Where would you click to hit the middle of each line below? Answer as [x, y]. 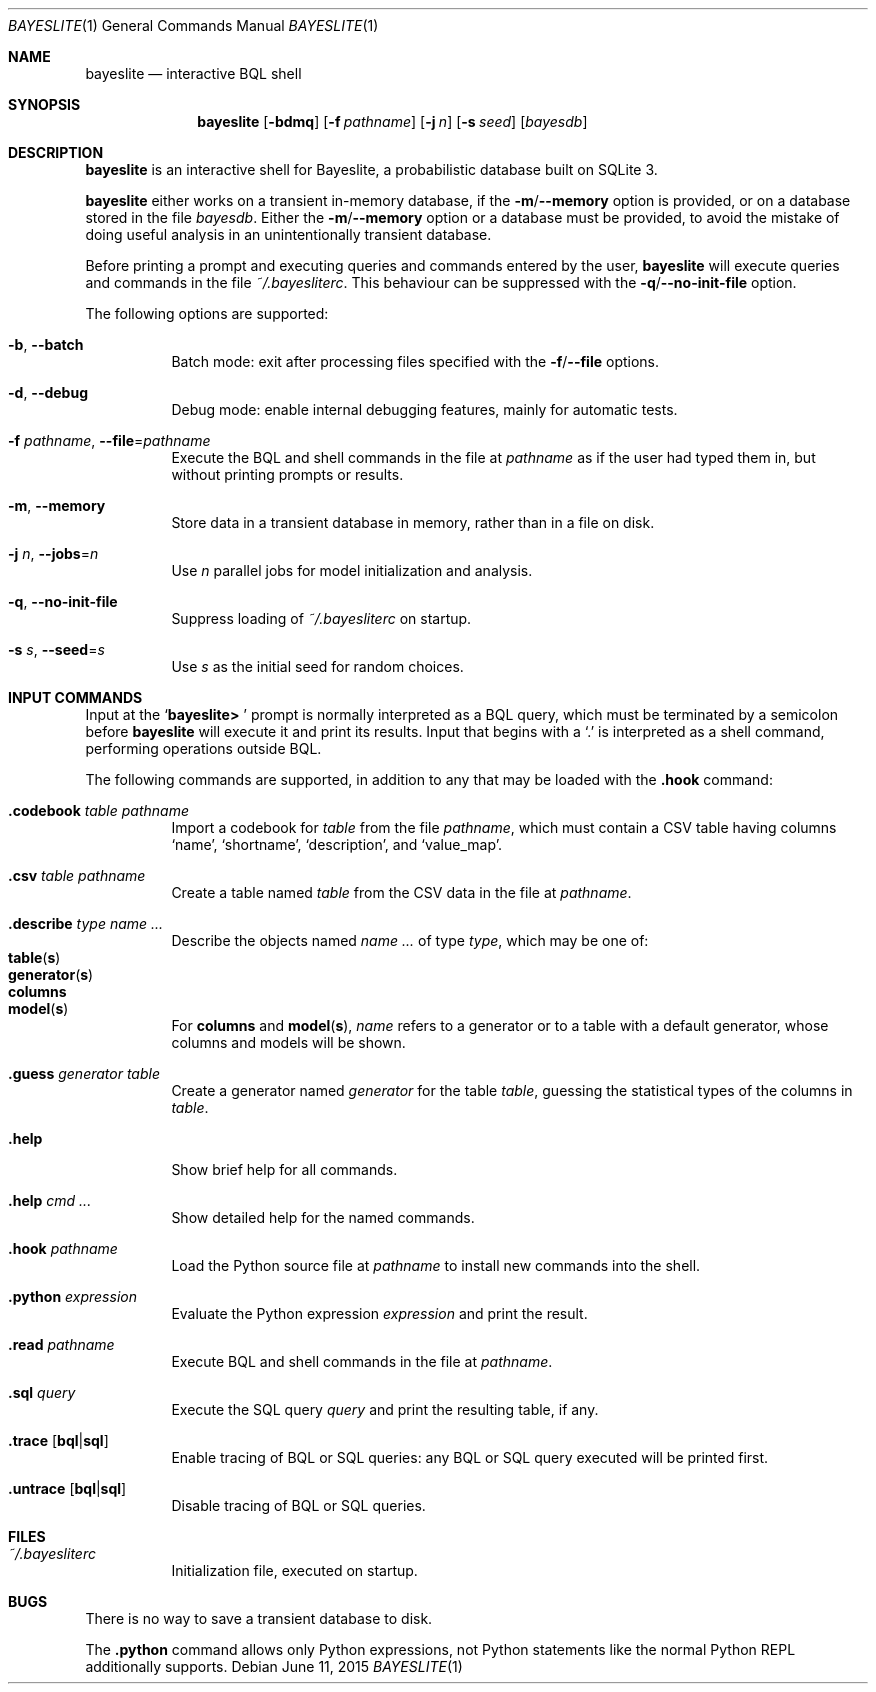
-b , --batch [46, 344]
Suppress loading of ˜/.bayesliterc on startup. [321, 618]
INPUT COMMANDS [75, 697]
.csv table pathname [77, 875]
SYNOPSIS [44, 104]
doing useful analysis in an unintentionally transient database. [288, 234]
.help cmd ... [50, 1200]
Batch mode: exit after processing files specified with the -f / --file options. [415, 361]
